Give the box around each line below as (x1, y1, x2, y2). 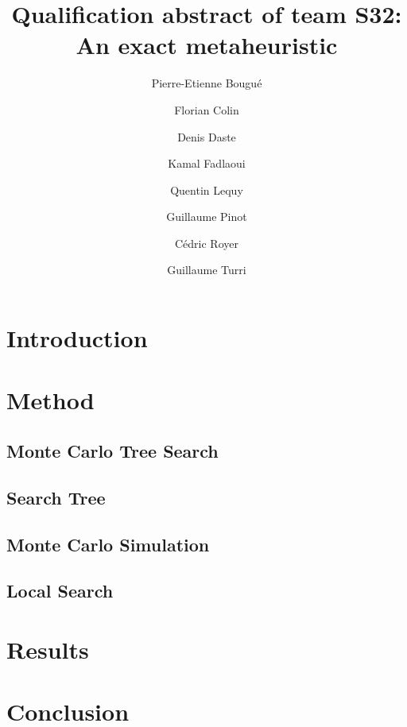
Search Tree (6, 485, 106, 509)
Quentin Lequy (170, 181, 243, 198)
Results (6, 632, 89, 665)
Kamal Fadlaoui (168, 155, 246, 172)
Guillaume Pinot (166, 208, 247, 225)
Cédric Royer (175, 234, 238, 251)
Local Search (6, 578, 114, 603)
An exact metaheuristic (76, 29, 338, 61)
